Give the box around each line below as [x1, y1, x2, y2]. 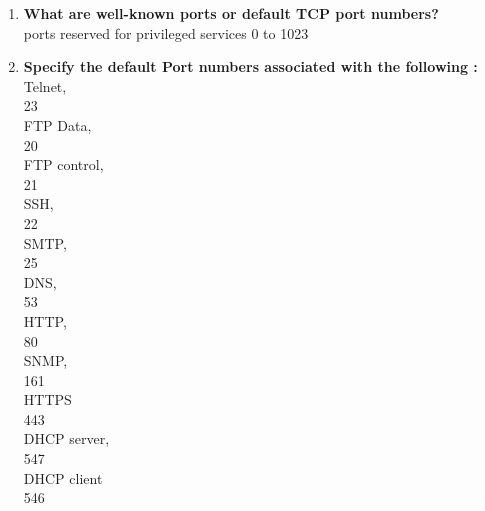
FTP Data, [23, 114, 92, 135]
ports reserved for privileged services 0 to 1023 [23, 22, 309, 43]
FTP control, [23, 154, 104, 175]
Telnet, [23, 75, 67, 96]
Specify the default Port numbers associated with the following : [23, 56, 478, 77]
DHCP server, [23, 428, 110, 449]
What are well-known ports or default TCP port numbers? [23, 3, 439, 23]
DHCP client [23, 467, 103, 488]
